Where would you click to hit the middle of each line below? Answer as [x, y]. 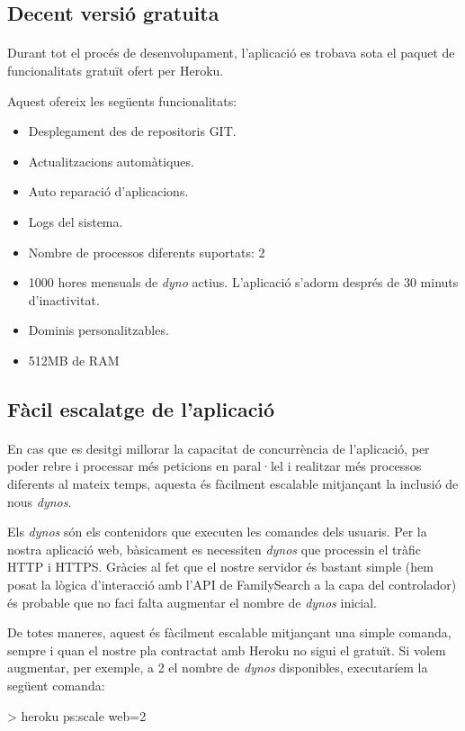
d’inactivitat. [64, 299]
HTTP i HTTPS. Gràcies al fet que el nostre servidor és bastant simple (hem [220, 567]
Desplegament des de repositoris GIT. [132, 131]
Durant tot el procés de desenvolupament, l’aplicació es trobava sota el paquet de [231, 53]
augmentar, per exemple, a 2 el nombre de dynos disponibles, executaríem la [218, 668]
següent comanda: [56, 685]
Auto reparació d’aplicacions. [108, 191]
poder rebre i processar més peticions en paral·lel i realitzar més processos [215, 466]
